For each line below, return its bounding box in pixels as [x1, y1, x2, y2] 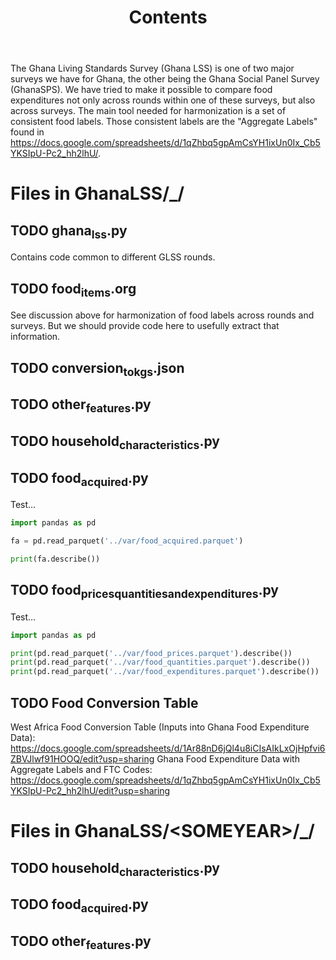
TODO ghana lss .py [10, 222, 128, 241]
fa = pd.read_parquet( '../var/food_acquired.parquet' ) [10, 536, 244, 546]
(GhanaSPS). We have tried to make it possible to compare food [10, 84, 273, 96]
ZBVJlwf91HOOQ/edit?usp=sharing [10, 753, 155, 765]
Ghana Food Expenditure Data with [156, 753, 300, 765]
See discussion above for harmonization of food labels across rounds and [10, 309, 315, 321]
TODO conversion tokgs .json [10, 359, 185, 379]
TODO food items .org [10, 280, 137, 300]
